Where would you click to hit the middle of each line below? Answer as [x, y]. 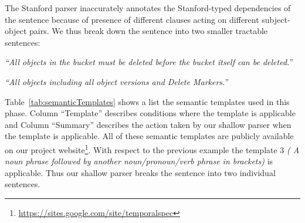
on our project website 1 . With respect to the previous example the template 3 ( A [152, 148]
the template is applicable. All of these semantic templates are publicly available [149, 136]
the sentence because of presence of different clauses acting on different [132, 19]
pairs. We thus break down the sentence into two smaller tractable [148, 31]
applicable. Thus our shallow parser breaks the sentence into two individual [140, 172]
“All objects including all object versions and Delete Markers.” [116, 81]
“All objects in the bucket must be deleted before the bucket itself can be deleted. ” [149, 62]
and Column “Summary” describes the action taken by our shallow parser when [148, 124]
